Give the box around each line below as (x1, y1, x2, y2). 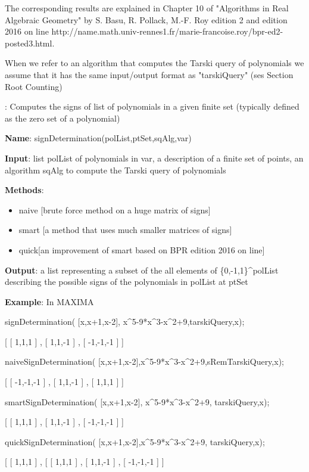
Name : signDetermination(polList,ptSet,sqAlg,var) (5, 132, 192, 144)
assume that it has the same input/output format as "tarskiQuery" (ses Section (5, 68, 294, 80)
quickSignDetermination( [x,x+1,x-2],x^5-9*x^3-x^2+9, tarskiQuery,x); (5, 435, 265, 448)
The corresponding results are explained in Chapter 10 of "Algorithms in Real (5, 2, 289, 14)
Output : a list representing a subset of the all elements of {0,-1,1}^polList (5, 263, 279, 276)
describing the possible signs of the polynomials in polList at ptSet (5, 275, 248, 288)
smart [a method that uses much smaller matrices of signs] (18, 223, 232, 236)
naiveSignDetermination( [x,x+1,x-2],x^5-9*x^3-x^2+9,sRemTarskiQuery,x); (5, 355, 284, 368)
